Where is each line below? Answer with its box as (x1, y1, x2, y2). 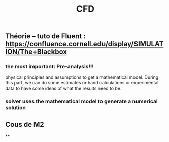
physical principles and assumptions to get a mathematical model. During (5, 74, 159, 80)
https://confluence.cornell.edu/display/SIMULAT (5, 40, 164, 48)
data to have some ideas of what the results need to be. (5, 85, 122, 92)
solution (5, 104, 26, 111)
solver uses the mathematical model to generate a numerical (5, 98, 158, 105)
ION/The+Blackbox (5, 48, 67, 56)
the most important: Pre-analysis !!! (5, 63, 94, 70)
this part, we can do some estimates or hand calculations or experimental (5, 80, 159, 86)
